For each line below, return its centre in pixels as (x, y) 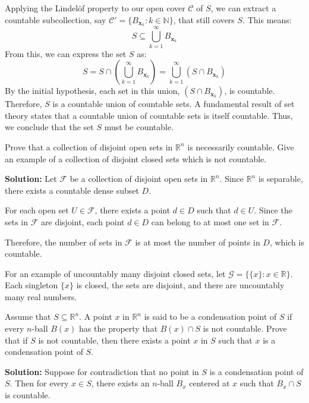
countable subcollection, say (56, 19)
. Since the (273, 210)
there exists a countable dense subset (72, 190)
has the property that (119, 328)
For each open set (37, 210)
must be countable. (139, 127)
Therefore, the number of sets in (64, 242)
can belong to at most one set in (210, 221)
